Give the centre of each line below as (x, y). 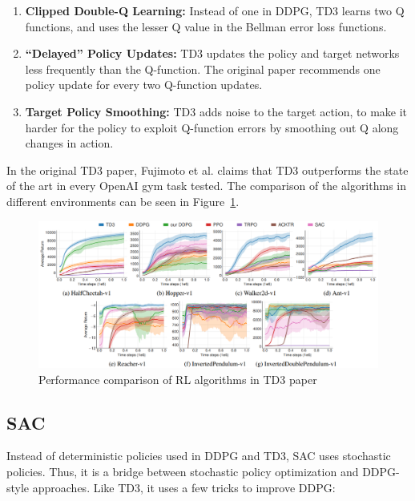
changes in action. (69, 143)
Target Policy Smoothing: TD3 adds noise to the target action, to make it (216, 111)
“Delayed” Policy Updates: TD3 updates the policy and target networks (212, 53)
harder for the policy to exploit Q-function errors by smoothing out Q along (212, 127)
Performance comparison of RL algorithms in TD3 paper (178, 379)
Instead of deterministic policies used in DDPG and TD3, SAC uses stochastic (199, 456)
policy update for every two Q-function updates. (144, 85)
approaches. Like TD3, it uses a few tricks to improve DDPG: (184, 487)
